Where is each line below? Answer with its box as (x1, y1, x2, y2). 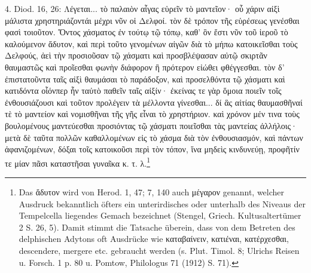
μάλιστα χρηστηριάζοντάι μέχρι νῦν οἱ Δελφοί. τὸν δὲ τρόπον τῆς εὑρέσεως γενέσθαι (5, 14, 300, 26)
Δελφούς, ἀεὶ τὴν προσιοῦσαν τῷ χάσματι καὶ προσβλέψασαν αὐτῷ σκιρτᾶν (5, 49, 267, 62)
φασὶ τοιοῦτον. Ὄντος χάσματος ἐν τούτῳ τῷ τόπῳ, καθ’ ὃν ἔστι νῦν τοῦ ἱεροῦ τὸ (5, 26, 288, 38)
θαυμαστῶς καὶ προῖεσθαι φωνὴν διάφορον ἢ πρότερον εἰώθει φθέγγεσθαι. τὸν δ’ (5, 60, 285, 73)
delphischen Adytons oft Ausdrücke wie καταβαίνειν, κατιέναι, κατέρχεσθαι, (19, 232, 289, 245)
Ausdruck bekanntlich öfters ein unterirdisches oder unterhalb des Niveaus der (19, 197, 306, 210)
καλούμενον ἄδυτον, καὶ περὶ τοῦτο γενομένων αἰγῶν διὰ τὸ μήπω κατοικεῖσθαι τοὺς (5, 37, 298, 50)
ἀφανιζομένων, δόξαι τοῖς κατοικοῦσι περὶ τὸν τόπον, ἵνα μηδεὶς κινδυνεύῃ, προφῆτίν (5, 143, 300, 155)
